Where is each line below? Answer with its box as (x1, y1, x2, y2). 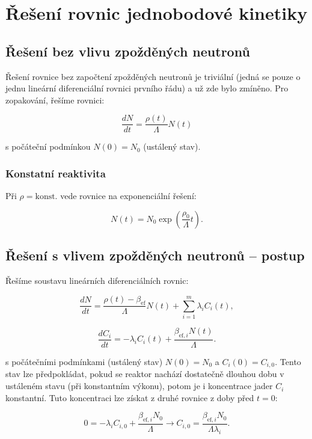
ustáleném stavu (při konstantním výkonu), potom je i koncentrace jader (5, 379, 273, 392)
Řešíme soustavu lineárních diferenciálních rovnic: (5, 274, 189, 287)
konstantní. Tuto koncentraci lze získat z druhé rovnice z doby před (5, 391, 254, 404)
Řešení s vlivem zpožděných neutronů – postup (5, 246, 305, 265)
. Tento (275, 355, 301, 368)
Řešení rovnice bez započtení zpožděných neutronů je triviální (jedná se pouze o (5, 70, 301, 82)
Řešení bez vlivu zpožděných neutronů (5, 41, 250, 60)
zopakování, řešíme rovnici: (5, 93, 105, 106)
